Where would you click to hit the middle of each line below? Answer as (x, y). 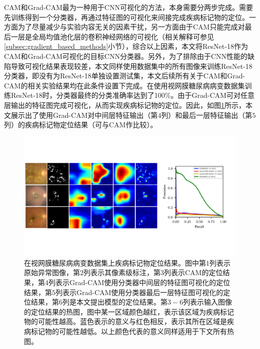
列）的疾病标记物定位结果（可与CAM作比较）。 (81, 125)
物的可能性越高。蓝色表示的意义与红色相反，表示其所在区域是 (125, 321)
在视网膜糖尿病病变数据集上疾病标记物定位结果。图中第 (115, 262)
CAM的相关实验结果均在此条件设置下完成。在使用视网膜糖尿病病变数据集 (124, 85)
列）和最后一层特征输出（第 (207, 115)
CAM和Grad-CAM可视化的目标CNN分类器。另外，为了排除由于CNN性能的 (126, 56)
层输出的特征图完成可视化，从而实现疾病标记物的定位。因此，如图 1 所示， (125, 105)
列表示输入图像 (208, 302)
